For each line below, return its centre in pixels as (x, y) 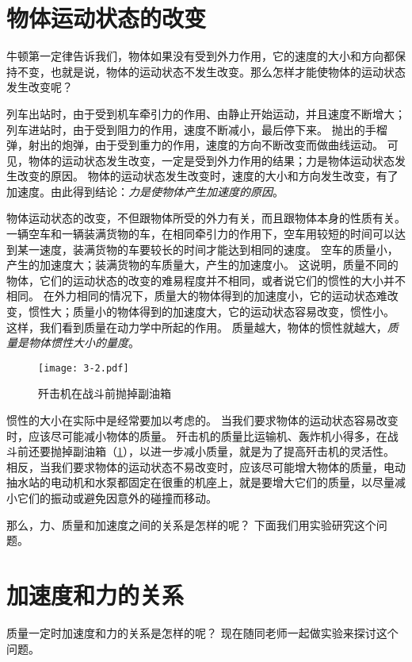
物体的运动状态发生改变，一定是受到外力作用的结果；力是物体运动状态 (211, 160)
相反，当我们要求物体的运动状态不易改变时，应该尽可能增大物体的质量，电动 (206, 466)
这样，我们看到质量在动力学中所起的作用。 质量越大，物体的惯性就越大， (197, 327)
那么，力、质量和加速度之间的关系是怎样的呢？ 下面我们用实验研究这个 (191, 524)
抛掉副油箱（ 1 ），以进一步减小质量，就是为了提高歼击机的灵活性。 (222, 451)
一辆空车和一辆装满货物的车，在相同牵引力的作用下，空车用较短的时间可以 (200, 234)
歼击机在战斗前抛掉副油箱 (105, 393)
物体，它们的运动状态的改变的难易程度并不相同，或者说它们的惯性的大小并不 (206, 280)
